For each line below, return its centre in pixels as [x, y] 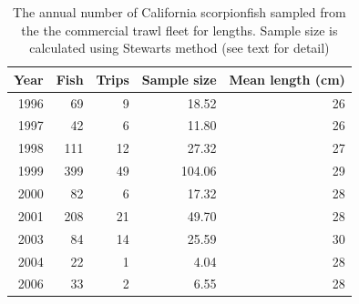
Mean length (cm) [287, 79]
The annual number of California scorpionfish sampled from [179, 12]
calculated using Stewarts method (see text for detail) [179, 48]
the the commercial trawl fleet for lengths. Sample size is [179, 30]
